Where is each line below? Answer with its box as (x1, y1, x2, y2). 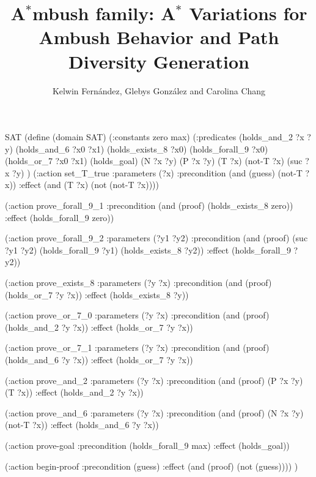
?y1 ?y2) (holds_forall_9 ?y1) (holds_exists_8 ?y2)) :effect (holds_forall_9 (5, 243, 291, 256)
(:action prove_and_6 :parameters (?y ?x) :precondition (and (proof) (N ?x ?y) (5, 406, 304, 419)
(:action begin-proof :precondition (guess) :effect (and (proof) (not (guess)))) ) (5, 459, 298, 472)
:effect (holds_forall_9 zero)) (5, 211, 114, 223)
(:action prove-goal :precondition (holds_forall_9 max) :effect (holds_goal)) (5, 438, 290, 451)
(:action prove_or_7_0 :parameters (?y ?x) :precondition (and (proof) (5, 309, 270, 321)
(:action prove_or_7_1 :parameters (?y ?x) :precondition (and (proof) (5, 341, 270, 354)
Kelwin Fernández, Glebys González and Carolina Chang (52, 84, 266, 97)
